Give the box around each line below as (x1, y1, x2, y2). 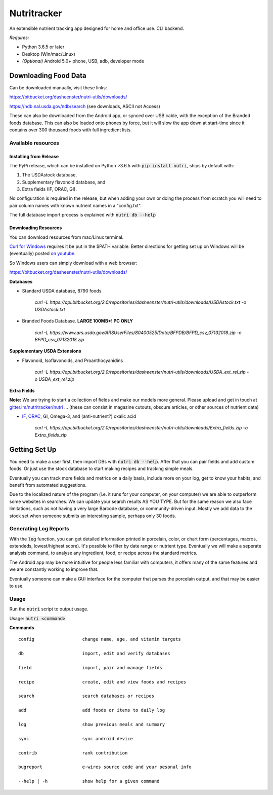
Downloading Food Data (9, 71, 86, 80)
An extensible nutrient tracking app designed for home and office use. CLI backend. (9, 25, 185, 31)
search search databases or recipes (18, 693, 154, 699)
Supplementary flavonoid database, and (22, 179, 106, 185)
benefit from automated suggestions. (9, 482, 87, 488)
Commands (9, 624, 35, 631)
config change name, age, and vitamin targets (18, 636, 181, 642)
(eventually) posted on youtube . (9, 250, 76, 257)
